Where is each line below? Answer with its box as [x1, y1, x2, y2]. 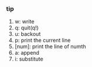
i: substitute [14, 55, 44, 63]
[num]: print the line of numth [14, 43, 87, 50]
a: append [14, 49, 40, 56]
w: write [14, 18, 35, 25]
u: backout [14, 31, 41, 38]
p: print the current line [14, 37, 71, 44]
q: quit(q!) [14, 24, 39, 31]
